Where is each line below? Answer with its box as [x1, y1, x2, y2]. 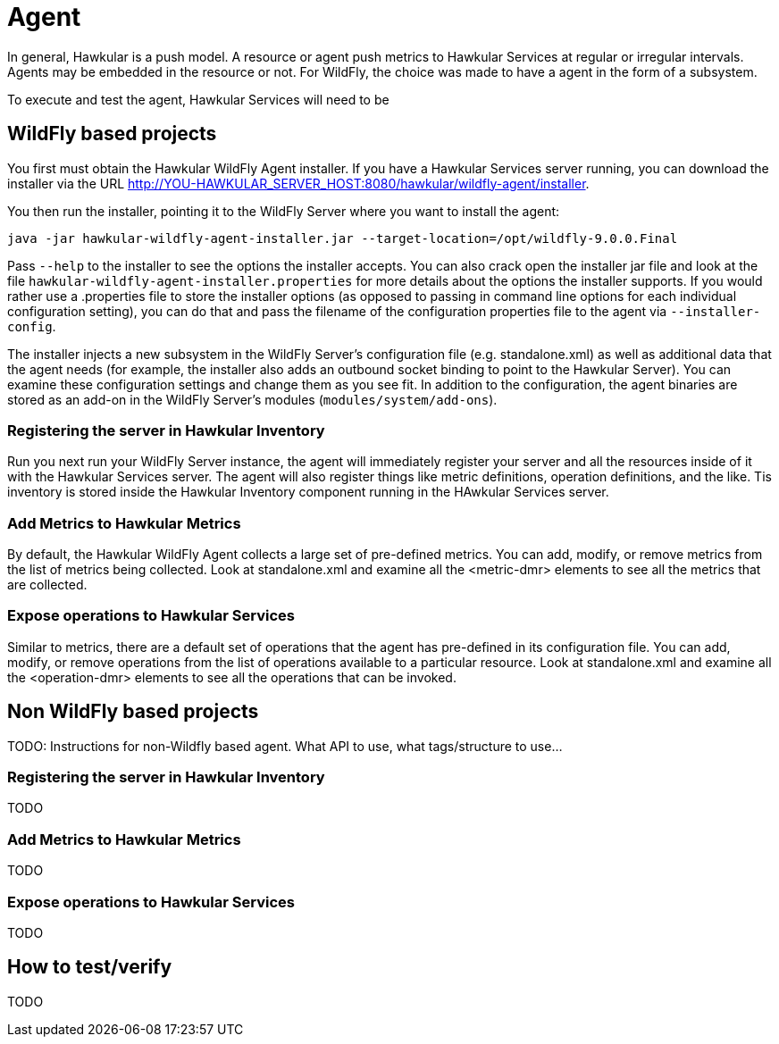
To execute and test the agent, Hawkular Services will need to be [7, 91, 389, 107]
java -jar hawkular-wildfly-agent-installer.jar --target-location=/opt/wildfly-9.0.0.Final [7, 230, 678, 246]
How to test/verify [7, 956, 172, 979]
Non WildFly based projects [7, 700, 259, 723]
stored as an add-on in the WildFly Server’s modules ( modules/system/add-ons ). [7, 391, 498, 407]
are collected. [7, 577, 88, 593]
